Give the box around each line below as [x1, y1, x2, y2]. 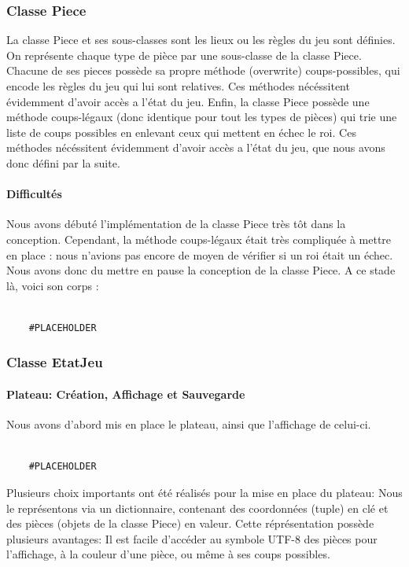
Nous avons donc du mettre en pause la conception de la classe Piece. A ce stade [6, 262, 396, 278]
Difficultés [6, 186, 62, 202]
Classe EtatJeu [6, 352, 103, 372]
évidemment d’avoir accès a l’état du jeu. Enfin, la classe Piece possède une [6, 93, 370, 109]
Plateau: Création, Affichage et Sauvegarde [6, 385, 245, 402]
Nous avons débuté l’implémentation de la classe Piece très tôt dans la [6, 215, 346, 232]
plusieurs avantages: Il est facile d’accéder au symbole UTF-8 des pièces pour [6, 530, 378, 547]
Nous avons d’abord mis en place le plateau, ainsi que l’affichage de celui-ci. [6, 416, 371, 433]
